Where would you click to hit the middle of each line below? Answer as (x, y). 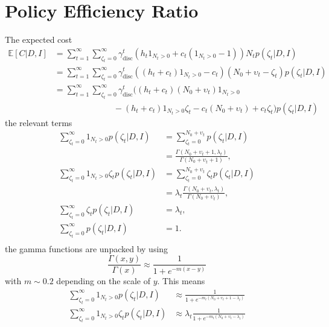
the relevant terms (39, 122)
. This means (181, 281)
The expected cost (39, 40)
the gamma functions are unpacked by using (87, 248)
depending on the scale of (103, 281)
